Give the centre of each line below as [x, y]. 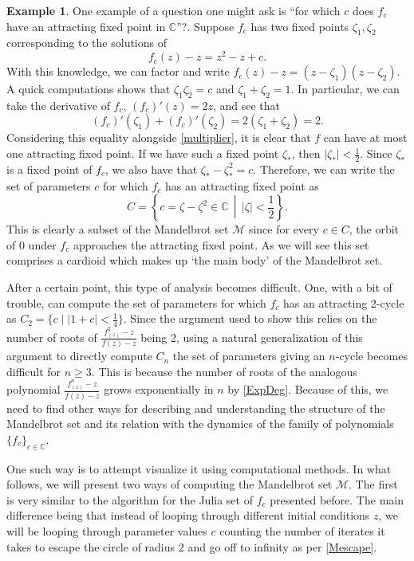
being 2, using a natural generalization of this [252, 337]
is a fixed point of [49, 169]
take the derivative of [58, 105]
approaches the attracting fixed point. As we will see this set [221, 244]
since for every [284, 229]
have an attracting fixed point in [86, 26]
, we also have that [152, 169]
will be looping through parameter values [107, 530]
